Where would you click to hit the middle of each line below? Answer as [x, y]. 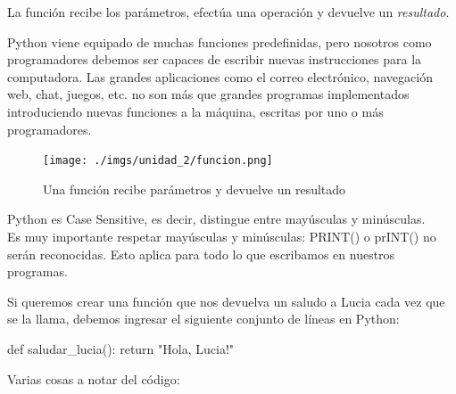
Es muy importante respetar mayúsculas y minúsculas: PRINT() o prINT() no [222, 236]
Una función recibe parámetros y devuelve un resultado [195, 189]
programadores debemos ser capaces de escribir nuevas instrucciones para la [215, 59]
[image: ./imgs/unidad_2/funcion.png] [158, 161]
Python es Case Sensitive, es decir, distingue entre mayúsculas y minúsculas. [216, 219]
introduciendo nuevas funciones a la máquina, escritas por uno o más [195, 111]
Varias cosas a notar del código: [94, 378]
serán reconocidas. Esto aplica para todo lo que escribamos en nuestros [201, 254]
